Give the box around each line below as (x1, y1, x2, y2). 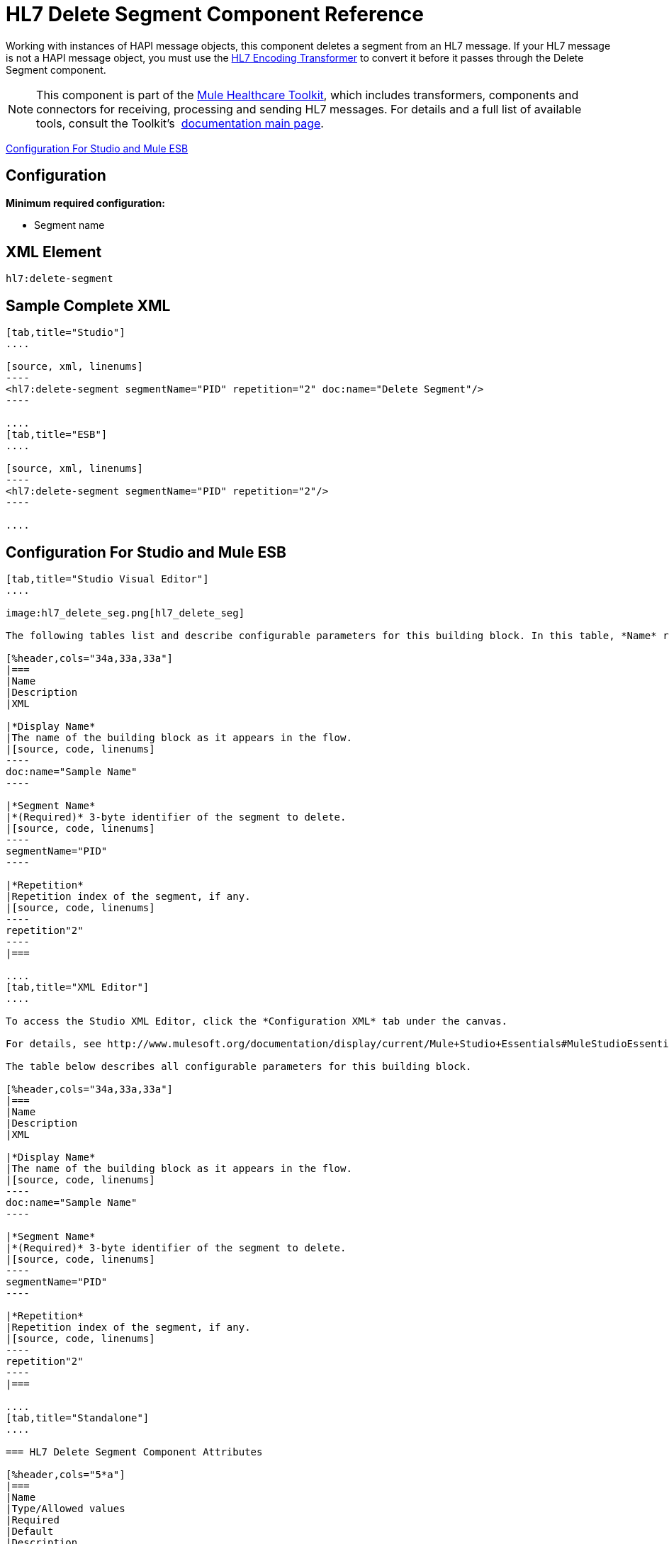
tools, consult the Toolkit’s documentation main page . (36, 115, 324, 130)
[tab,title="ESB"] (6, 429, 108, 441)
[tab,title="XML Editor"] (6, 981, 150, 993)
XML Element (6, 243, 102, 261)
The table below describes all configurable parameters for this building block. (6, 1061, 472, 1073)
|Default (6, 1526, 54, 1538)
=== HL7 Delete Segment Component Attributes (6, 1446, 263, 1458)
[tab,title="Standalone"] (6, 1412, 150, 1424)
